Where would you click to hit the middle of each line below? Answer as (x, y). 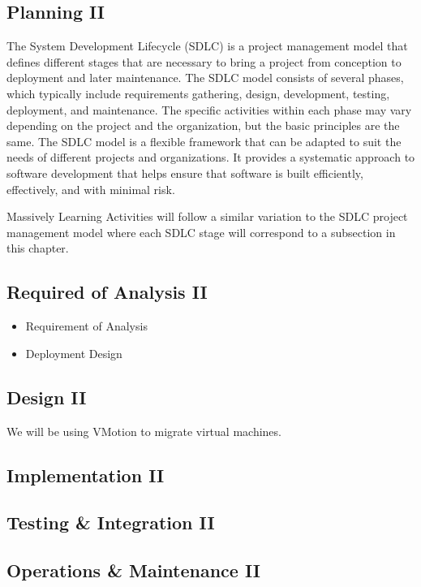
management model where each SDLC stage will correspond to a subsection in (201, 232)
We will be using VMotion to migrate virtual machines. (144, 431)
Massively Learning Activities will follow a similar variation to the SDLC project (207, 216)
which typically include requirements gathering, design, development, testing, (198, 93)
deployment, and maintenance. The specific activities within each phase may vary (209, 109)
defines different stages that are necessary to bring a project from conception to (204, 61)
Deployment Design (74, 353)
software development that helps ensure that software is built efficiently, (185, 173)
